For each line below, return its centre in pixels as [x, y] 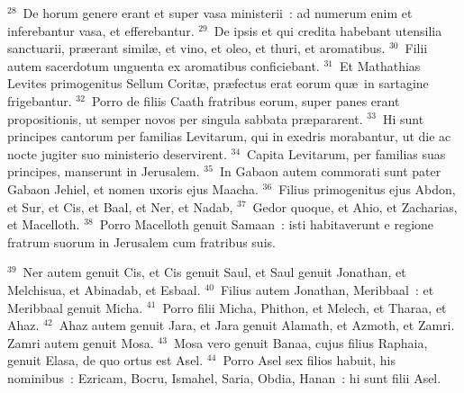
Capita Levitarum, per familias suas [346, 153]
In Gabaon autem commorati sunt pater [330, 171]
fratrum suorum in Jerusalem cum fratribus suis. [141, 241]
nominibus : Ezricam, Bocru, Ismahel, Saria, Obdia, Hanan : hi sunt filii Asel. [224, 377]
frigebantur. [40, 100]
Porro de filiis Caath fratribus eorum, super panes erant [246, 100]
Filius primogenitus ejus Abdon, [367, 188]
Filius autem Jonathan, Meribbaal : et [327, 289]
